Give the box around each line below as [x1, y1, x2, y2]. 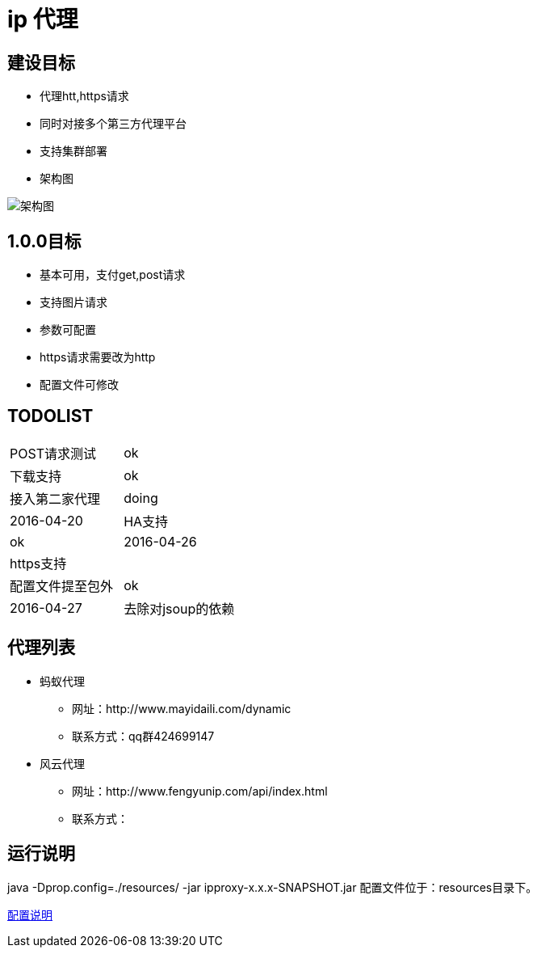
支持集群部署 [40, 144, 107, 158]
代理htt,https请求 [40, 89, 129, 103]
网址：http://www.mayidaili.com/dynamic [72, 701, 292, 715]
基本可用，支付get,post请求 [40, 268, 186, 282]
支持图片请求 [40, 295, 107, 310]
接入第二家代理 [10, 490, 101, 507]
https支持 [10, 555, 67, 572]
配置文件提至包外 [10, 577, 114, 594]
